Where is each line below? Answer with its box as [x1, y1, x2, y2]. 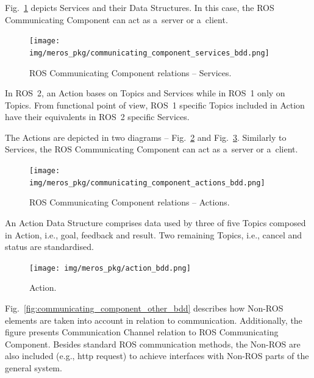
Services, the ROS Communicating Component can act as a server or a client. [5, 143, 298, 155]
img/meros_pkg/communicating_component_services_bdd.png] [29, 48, 269, 57]
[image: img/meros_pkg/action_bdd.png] [29, 263, 191, 273]
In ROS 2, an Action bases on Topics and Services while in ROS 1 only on [5, 87, 285, 99]
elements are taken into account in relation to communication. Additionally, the [5, 313, 302, 326]
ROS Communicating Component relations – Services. [29, 66, 232, 79]
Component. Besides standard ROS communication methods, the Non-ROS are [5, 337, 301, 350]
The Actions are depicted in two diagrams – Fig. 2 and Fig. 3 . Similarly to [5, 130, 287, 143]
